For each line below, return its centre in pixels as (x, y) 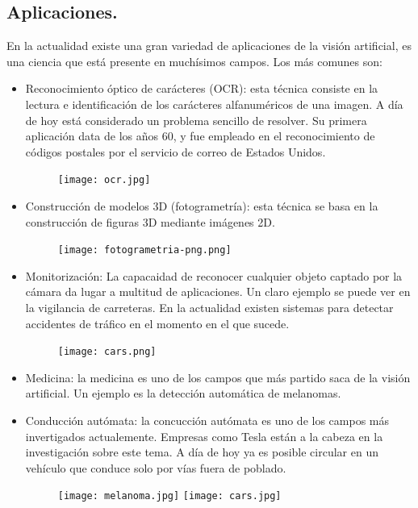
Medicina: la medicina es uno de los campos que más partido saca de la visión (218, 377)
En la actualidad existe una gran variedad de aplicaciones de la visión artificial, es (209, 46)
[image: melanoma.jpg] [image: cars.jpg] (169, 496)
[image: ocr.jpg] (104, 180)
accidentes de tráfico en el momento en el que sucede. (157, 323)
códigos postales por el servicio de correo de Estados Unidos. (176, 151)
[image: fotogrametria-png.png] (144, 250)
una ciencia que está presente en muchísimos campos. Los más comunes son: (194, 61)
